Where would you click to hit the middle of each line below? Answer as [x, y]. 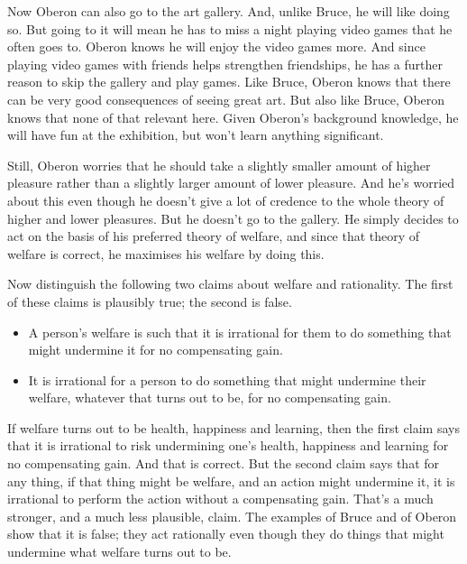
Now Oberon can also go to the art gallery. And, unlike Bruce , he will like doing [229, 11]
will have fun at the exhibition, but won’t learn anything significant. [196, 135]
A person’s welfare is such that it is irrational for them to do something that [240, 332]
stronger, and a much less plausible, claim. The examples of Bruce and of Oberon [232, 516]
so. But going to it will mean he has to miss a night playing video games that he [230, 28]
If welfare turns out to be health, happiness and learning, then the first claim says [233, 427]
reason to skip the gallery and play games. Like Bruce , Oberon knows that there [229, 82]
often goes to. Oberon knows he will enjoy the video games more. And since [216, 46]
